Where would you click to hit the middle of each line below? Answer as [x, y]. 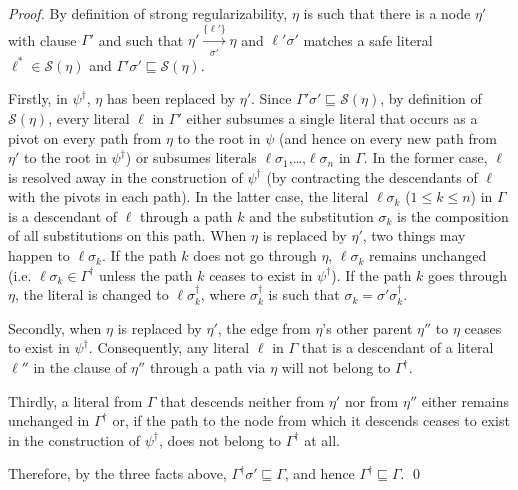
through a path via [207, 367]
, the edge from [264, 327]
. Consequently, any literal [169, 347]
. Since [271, 98]
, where [223, 294]
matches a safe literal [368, 39]
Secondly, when [55, 327]
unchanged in [49, 420]
